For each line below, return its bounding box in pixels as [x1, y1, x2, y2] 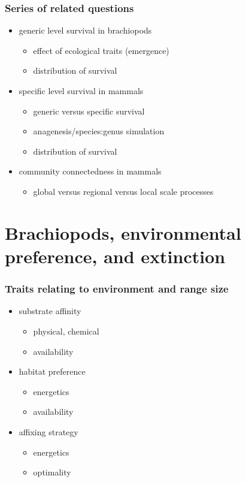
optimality [33, 466, 71, 478]
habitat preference [19, 365, 86, 378]
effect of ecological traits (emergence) [33, 44, 169, 56]
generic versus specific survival [33, 104, 145, 117]
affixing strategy [19, 425, 78, 438]
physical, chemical [33, 324, 99, 337]
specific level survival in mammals [19, 85, 144, 97]
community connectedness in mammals [19, 165, 162, 177]
